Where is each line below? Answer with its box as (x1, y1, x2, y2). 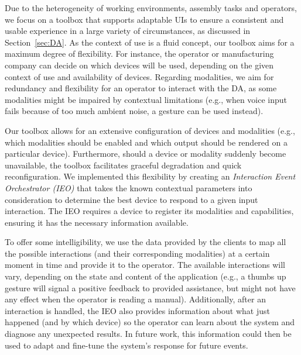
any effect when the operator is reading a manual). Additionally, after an (5, 293, 266, 305)
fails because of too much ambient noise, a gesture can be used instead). (5, 105, 264, 117)
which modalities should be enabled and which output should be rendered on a (5, 136, 288, 148)
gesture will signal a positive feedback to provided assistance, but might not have (5, 281, 296, 294)
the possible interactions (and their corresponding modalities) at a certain (5, 247, 270, 259)
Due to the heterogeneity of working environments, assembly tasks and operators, (5, 2, 297, 13)
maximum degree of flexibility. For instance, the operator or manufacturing (5, 47, 274, 60)
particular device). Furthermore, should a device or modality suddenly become (5, 147, 286, 160)
